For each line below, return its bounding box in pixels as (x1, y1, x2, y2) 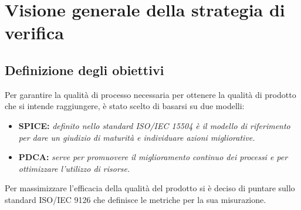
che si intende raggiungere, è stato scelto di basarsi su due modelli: (5, 100, 245, 112)
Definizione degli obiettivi (5, 60, 164, 79)
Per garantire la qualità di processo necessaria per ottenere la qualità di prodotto (5, 88, 296, 100)
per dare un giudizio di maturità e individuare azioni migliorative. (18, 131, 255, 143)
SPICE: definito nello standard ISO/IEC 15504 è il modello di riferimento (18, 119, 290, 131)
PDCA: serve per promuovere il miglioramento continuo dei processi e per (18, 151, 288, 163)
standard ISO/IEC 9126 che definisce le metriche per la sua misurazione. (5, 193, 266, 205)
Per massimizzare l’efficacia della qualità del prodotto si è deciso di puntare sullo (5, 182, 295, 194)
